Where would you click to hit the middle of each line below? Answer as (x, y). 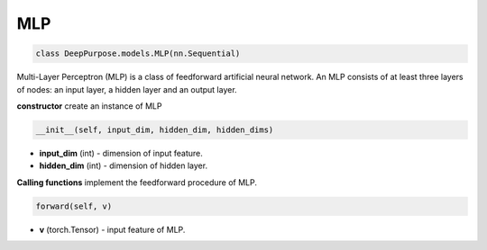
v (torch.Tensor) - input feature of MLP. (112, 229)
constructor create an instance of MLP (89, 106)
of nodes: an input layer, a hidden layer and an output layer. (127, 89)
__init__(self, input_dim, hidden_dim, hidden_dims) (155, 129)
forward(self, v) (74, 206)
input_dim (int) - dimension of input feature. (121, 153)
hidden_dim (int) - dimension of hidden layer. (123, 165)
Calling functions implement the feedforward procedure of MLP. (137, 182)
